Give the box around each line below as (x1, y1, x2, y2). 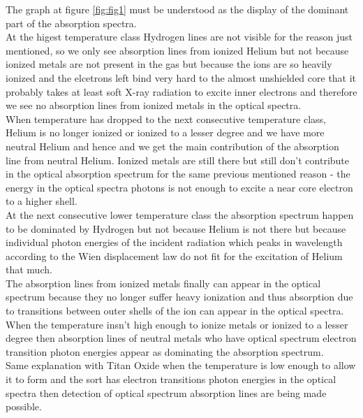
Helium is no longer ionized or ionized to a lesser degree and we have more (6, 125, 325, 140)
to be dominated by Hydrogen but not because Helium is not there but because (6, 221, 346, 236)
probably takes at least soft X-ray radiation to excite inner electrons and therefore (6, 84, 357, 99)
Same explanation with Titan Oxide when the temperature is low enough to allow (6, 358, 356, 373)
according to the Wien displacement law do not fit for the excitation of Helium (6, 248, 343, 263)
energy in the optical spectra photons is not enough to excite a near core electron (6, 180, 353, 194)
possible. (6, 399, 42, 414)
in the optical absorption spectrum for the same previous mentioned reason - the (6, 166, 350, 181)
